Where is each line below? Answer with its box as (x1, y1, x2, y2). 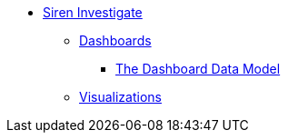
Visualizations (79, 89, 162, 105)
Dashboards (79, 33, 152, 48)
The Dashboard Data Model (115, 61, 281, 76)
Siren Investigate (43, 5, 143, 20)
